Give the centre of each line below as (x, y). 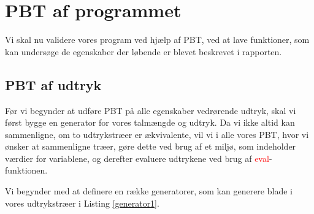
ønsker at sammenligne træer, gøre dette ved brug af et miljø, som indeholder (151, 146)
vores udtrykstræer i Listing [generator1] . (82, 203)
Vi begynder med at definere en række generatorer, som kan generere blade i (149, 191)
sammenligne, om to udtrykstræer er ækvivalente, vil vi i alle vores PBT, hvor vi (157, 134)
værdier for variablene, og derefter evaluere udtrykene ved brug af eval (137, 158)
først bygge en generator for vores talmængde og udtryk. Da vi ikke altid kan (150, 122)
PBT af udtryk (53, 84)
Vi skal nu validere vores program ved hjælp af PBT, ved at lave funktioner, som (157, 40)
